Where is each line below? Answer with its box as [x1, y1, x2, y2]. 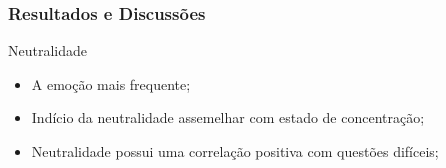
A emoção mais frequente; [31, 73, 191, 94]
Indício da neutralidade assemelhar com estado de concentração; [31, 107, 425, 128]
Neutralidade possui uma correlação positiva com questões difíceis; [31, 141, 439, 161]
